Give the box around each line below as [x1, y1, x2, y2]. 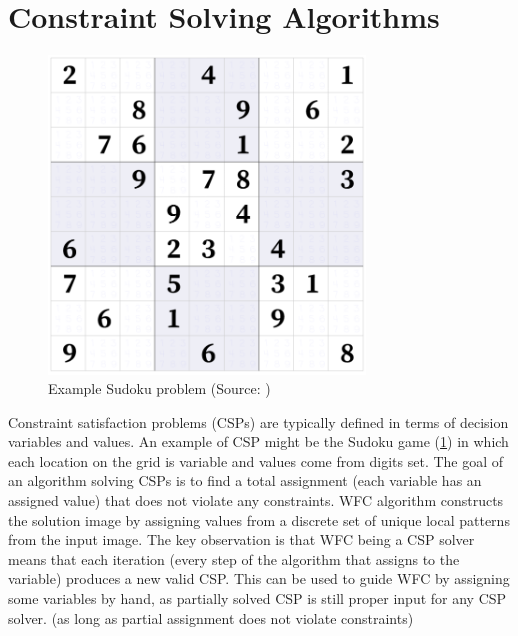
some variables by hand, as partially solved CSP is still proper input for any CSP [8, 588, 507, 609]
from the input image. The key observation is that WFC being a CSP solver [8, 529, 475, 550]
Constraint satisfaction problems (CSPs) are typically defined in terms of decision [8, 411, 509, 432]
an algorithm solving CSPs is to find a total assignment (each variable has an [8, 470, 482, 491]
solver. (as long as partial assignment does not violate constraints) [8, 607, 414, 628]
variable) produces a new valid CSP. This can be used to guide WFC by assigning [8, 568, 510, 589]
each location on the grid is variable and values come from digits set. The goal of [8, 450, 504, 471]
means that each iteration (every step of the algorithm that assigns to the [8, 548, 460, 569]
